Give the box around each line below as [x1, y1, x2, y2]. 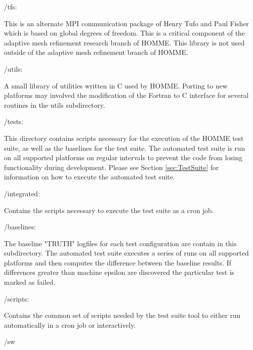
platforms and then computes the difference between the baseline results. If [4, 257, 231, 267]
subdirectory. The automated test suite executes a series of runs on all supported [4, 248, 249, 258]
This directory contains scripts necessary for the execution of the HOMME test [4, 132, 244, 143]
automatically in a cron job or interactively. [4, 319, 136, 330]
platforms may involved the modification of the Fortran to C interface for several [4, 90, 249, 100]
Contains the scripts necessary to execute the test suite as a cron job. [4, 205, 214, 215]
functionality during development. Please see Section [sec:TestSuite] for [4, 162, 219, 172]
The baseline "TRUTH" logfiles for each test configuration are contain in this [4, 238, 237, 248]
